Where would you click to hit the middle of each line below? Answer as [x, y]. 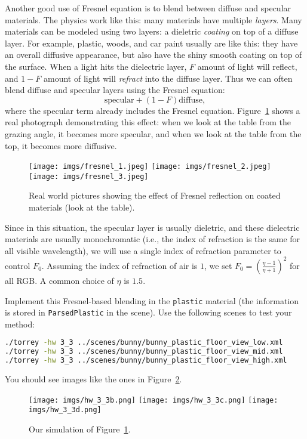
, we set [218, 265]
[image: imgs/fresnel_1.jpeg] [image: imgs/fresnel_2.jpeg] [150, 167]
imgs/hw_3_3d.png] [65, 410]
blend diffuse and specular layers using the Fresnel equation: [115, 90]
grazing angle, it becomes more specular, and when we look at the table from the [153, 133]
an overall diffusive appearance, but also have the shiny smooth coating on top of [153, 55]
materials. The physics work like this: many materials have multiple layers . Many [153, 19]
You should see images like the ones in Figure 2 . [93, 379]
